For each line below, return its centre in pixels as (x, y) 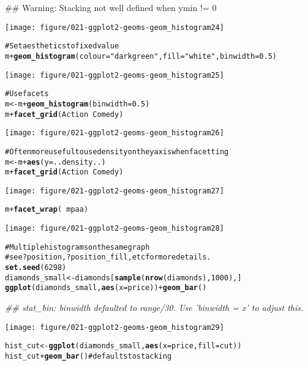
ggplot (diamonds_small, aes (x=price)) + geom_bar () (106, 288)
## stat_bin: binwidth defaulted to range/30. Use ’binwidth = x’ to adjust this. (154, 308)
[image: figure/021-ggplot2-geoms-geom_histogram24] (115, 27)
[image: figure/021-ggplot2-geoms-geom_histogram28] (115, 229)
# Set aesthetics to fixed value (62, 46)
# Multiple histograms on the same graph (77, 247)
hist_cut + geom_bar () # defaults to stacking (88, 356)
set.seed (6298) (36, 268)
